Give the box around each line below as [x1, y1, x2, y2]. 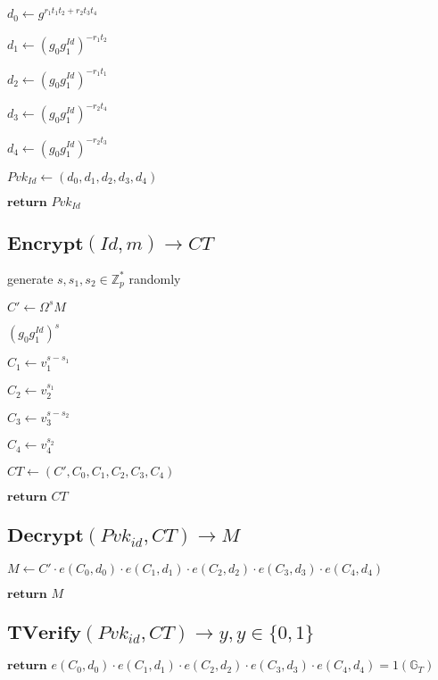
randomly [128, 269, 181, 287]
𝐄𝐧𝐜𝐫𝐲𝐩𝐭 [7, 234, 84, 253]
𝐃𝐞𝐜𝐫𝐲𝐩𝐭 [7, 527, 84, 546]
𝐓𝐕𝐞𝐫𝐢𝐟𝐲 [7, 624, 81, 643]
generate [7, 269, 54, 287]
